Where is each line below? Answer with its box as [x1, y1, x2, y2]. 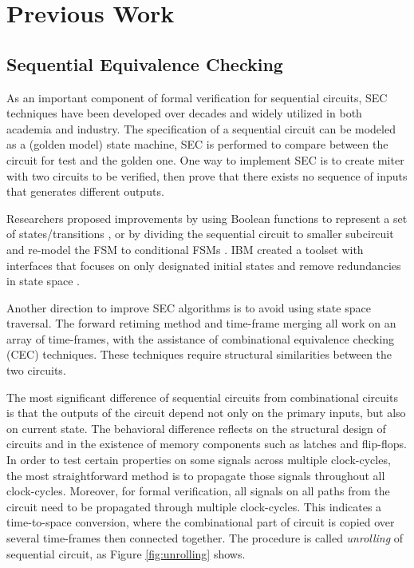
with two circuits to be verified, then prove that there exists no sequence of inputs [6, 167, 408, 184]
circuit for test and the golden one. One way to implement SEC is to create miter [6, 151, 404, 168]
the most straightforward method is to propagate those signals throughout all [6, 467, 385, 483]
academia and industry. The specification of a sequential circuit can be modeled [6, 120, 396, 137]
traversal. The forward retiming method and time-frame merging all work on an [6, 315, 396, 332]
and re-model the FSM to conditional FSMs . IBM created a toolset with [6, 240, 364, 257]
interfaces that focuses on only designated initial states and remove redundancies [6, 256, 401, 273]
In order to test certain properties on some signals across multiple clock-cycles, [6, 451, 391, 468]
